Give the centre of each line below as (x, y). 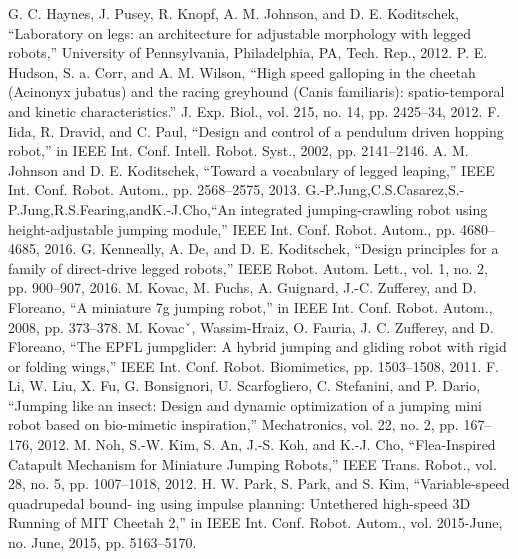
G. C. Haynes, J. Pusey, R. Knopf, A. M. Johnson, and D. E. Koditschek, (233, 13)
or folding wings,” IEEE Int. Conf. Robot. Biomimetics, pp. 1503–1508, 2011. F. (254, 365)
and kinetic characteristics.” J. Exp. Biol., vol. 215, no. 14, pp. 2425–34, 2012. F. (254, 110)
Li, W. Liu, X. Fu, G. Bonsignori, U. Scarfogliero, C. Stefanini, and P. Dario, (244, 385)
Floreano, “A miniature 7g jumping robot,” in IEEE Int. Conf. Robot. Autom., (250, 306)
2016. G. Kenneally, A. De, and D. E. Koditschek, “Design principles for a (271, 248)
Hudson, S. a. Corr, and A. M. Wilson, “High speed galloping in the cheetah (242, 71)
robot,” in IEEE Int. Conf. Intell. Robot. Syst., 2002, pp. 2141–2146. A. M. (238, 150)
